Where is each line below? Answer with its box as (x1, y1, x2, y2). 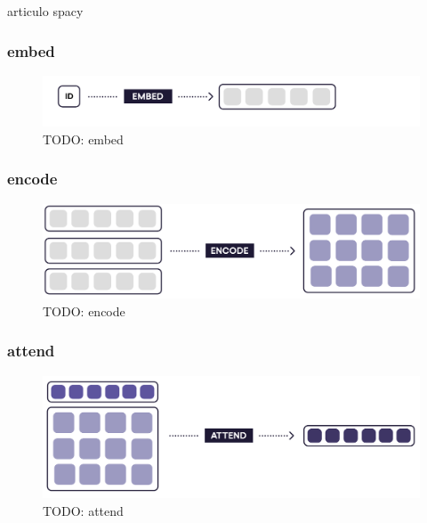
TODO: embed (43, 129, 124, 148)
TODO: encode (43, 301, 125, 320)
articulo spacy (7, 2, 84, 20)
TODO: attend (43, 502, 124, 520)
